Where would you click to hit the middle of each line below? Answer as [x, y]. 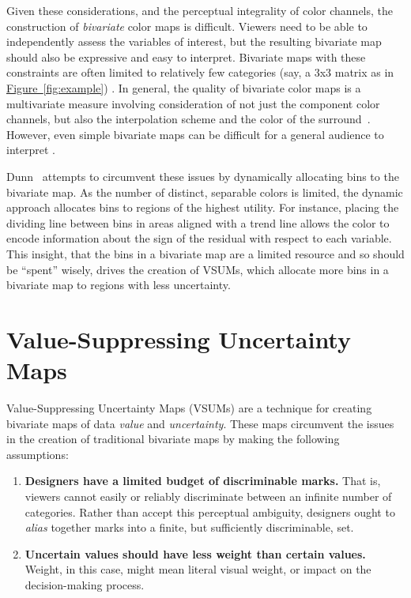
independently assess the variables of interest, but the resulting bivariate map [194, 41]
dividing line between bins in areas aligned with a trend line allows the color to [198, 222]
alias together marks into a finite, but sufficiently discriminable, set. [189, 527]
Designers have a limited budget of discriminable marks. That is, [203, 481]
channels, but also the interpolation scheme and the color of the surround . [189, 119]
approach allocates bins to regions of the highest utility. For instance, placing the [203, 207]
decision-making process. [85, 584]
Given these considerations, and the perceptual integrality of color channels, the [200, 10]
